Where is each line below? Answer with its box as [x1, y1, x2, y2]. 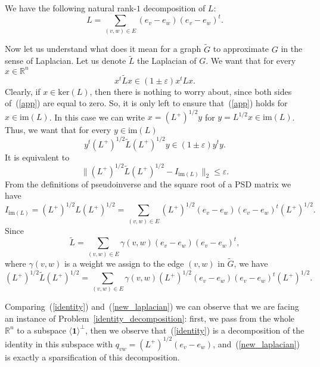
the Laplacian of [137, 54, 197, 67]
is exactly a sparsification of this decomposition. [5, 350, 180, 363]
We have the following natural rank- [5, 2, 136, 14]
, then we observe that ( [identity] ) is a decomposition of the [85, 323, 305, 336]
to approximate [213, 42, 269, 55]
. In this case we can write [49, 110, 145, 123]
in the [281, 42, 303, 55]
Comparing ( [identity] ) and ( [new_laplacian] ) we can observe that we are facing [5, 300, 299, 313]
